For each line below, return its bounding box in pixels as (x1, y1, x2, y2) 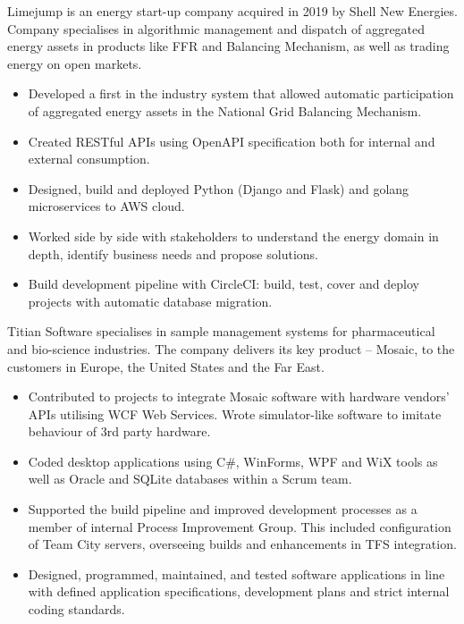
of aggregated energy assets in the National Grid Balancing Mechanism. (28, 101, 422, 120)
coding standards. (28, 600, 125, 619)
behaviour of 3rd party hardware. (28, 422, 211, 441)
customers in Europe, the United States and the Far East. (7, 357, 325, 375)
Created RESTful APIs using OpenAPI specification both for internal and (28, 131, 435, 150)
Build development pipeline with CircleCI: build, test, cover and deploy (28, 274, 419, 293)
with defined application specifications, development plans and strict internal (28, 582, 450, 601)
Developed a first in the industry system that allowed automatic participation (28, 84, 454, 103)
